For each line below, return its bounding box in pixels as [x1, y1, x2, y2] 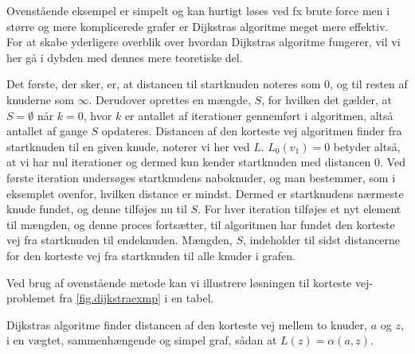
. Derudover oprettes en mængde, [88, 91, 251, 107]
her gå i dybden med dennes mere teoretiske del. [6, 49, 243, 65]
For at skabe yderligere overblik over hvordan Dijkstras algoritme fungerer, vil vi [6, 33, 401, 50]
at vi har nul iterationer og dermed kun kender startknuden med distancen [6, 154, 371, 170]
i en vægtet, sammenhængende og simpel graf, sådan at [6, 332, 277, 348]
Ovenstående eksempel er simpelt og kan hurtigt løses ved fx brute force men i [6, 2, 390, 18]
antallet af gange [6, 123, 88, 139]
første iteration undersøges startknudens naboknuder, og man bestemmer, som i [6, 169, 396, 185]
